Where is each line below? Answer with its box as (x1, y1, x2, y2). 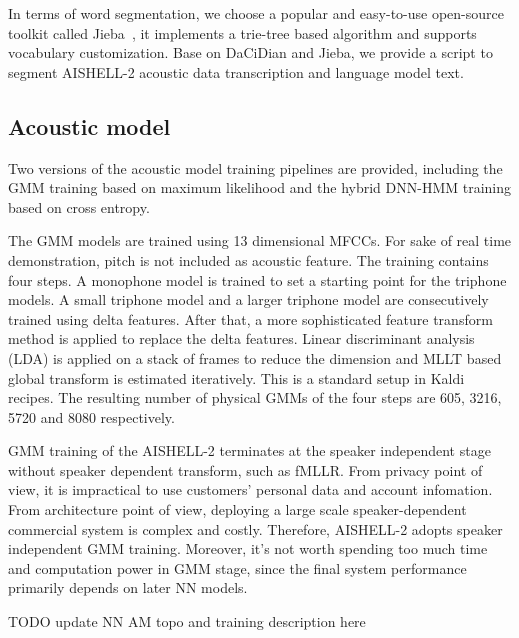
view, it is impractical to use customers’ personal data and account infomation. (8, 479, 493, 500)
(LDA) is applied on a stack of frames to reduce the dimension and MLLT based (8, 347, 502, 368)
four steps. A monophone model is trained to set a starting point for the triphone (8, 269, 507, 290)
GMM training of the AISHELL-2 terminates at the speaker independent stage (8, 440, 491, 461)
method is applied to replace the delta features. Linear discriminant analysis (8, 328, 475, 349)
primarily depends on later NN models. (8, 577, 248, 598)
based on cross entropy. (8, 196, 150, 217)
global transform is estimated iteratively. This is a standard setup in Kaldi (8, 367, 465, 388)
